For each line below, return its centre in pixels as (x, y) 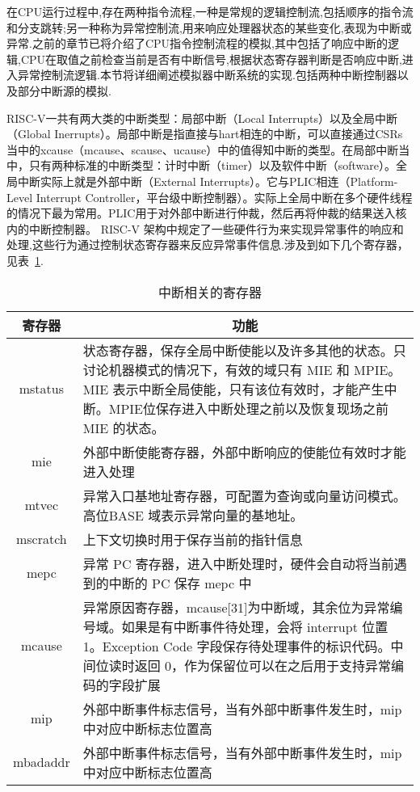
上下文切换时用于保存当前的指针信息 (193, 539)
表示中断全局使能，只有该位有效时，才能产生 (248, 389)
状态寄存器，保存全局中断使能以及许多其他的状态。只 (244, 350)
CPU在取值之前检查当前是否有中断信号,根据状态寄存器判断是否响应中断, (211, 59)
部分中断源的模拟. (64, 90)
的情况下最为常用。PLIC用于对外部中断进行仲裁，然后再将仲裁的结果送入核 (207, 213)
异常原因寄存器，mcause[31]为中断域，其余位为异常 (236, 607)
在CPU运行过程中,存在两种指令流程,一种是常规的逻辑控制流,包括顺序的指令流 (210, 11)
